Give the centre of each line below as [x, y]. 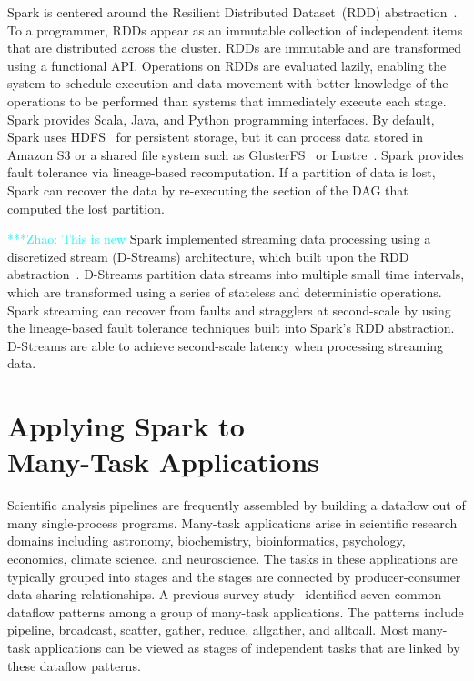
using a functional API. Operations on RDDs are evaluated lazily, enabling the [227, 65]
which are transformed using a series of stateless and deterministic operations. [225, 291]
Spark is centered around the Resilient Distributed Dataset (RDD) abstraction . [232, 12]
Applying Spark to [126, 426]
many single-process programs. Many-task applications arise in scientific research [232, 522]
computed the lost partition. [86, 208]
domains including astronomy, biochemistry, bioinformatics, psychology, [207, 541]
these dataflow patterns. [74, 665]
